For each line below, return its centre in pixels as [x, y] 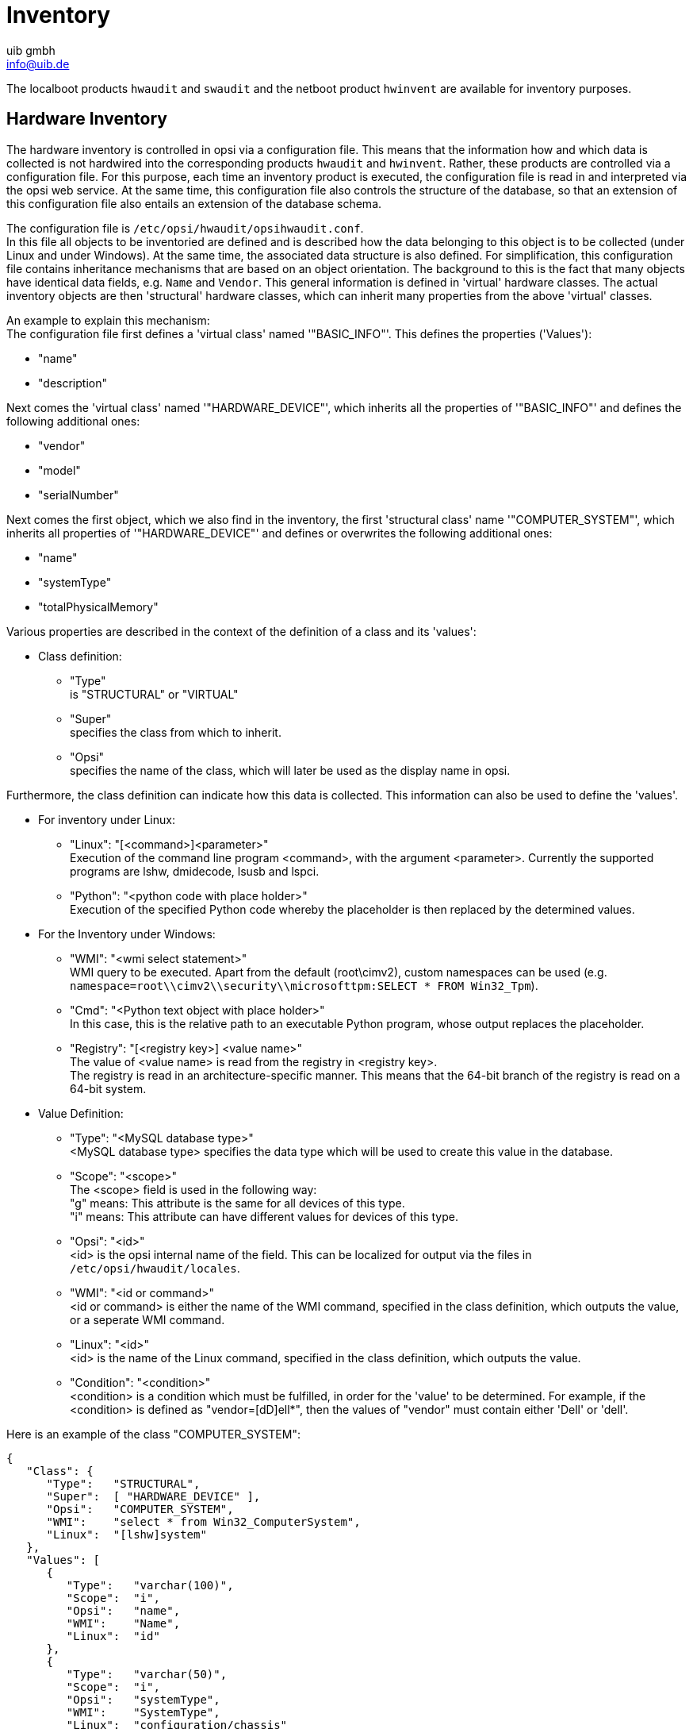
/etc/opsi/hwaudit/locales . [155, 1268]
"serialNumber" [78, 495]
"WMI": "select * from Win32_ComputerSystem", [203, 1521]
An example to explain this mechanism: [108, 320]
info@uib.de [38, 64]
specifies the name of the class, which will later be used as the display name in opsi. [290, 770]
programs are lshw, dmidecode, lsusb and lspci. [195, 871]
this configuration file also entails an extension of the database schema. [194, 203]
